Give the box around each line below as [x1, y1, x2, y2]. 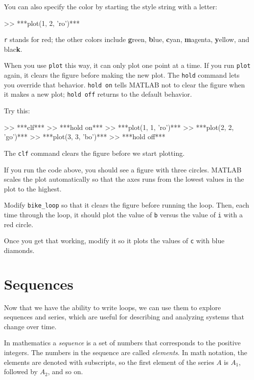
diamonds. [4, 245, 35, 255]
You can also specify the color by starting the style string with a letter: [4, 1, 217, 11]
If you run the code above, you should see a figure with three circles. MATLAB [4, 164, 242, 174]
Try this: [4, 106, 30, 116]
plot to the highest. [4, 183, 62, 193]
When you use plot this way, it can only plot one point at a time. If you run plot [4, 60, 251, 70]
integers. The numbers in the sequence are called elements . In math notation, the [4, 347, 248, 357]
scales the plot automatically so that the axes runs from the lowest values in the [4, 174, 244, 184]
